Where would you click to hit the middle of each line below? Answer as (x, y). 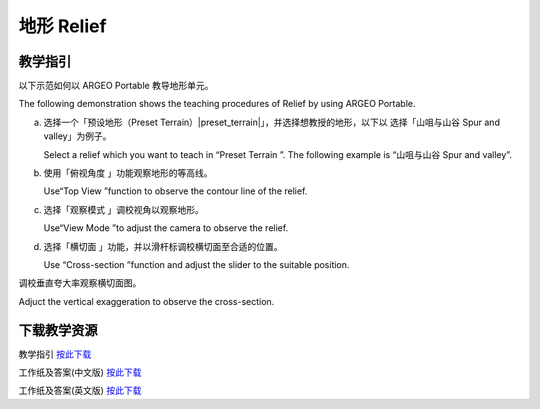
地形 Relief (62, 26)
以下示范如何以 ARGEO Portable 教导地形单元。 (116, 86)
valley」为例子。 (77, 136)
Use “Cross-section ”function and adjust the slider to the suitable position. (196, 264)
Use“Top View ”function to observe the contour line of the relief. (175, 191)
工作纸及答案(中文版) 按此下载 (80, 372)
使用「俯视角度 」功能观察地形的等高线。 (128, 173)
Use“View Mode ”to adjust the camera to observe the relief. (166, 228)
